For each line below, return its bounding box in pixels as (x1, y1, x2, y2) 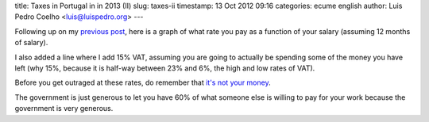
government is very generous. (14, 104, 114, 113)
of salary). (14, 38, 48, 48)
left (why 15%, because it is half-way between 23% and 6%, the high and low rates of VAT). (14, 63, 315, 73)
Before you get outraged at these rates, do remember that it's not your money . (14, 78, 271, 87)
